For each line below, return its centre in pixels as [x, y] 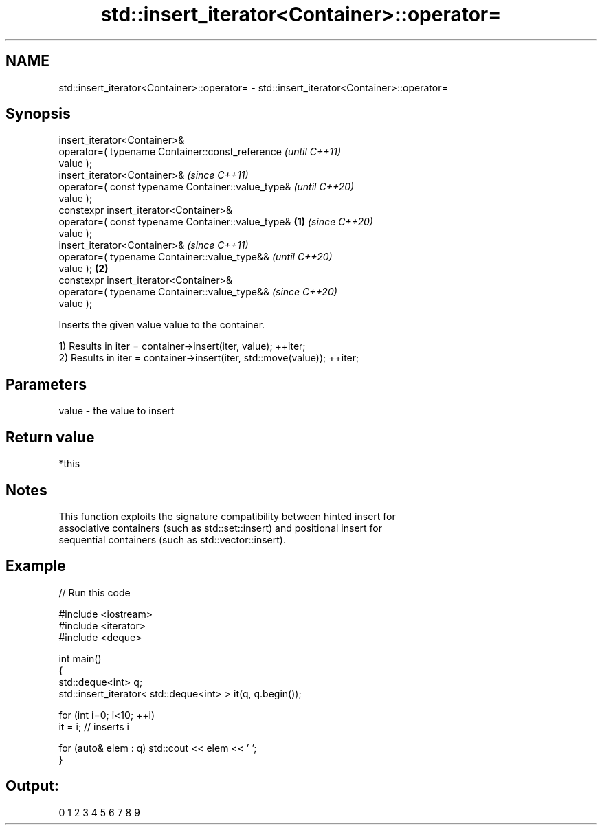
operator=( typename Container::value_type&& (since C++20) [198, 292]
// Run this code [94, 592]
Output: [32, 786]
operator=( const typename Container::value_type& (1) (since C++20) [216, 222]
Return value [50, 437]
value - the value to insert [116, 411]
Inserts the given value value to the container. [162, 325]
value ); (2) [83, 269]
